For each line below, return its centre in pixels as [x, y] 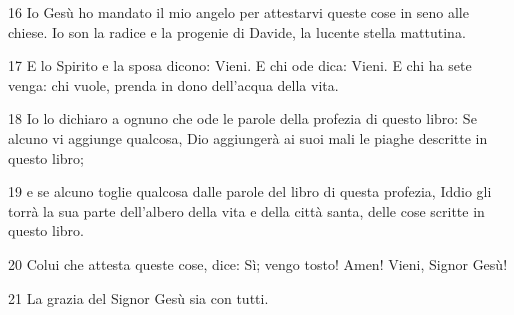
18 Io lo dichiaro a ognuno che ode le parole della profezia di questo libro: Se [242, 118]
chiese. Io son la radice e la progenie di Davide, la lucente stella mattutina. [237, 31]
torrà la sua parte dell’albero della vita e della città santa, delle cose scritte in [246, 210]
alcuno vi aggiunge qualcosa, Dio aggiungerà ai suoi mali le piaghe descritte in [248, 137]
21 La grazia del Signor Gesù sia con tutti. [138, 297]
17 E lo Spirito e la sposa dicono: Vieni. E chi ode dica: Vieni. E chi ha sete [240, 65]
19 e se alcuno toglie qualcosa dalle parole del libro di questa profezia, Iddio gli [250, 191]
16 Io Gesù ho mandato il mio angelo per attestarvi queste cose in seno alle [238, 12]
